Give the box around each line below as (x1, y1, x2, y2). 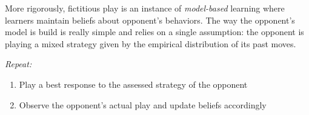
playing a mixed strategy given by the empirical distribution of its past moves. (5, 37, 296, 50)
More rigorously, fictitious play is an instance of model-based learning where (5, 2, 285, 14)
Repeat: (5, 57, 32, 70)
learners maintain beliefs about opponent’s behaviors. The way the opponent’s (5, 13, 295, 26)
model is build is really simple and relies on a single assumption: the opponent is (5, 25, 304, 38)
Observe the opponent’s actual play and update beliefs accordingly (19, 98, 267, 111)
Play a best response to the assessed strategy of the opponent (19, 77, 248, 90)
